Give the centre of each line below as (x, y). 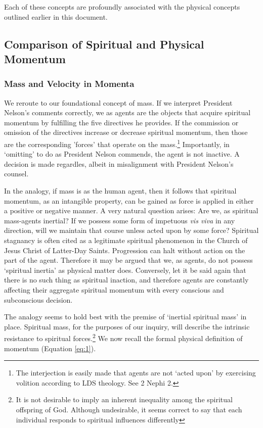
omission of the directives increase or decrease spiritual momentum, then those (126, 132)
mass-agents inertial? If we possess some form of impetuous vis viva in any (120, 220)
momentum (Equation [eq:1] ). (50, 348)
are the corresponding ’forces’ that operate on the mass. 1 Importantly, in (117, 143)
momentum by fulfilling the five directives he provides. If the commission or (121, 122)
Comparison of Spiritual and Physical (104, 44)
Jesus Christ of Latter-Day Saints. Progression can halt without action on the (125, 250)
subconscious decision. (38, 299)
